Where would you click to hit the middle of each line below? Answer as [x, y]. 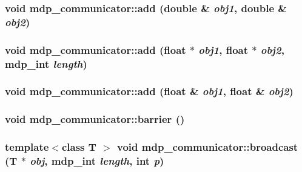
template [27, 147]
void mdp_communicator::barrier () [95, 119]
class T [79, 147]
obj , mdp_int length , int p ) [97, 161]
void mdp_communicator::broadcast [208, 147]
